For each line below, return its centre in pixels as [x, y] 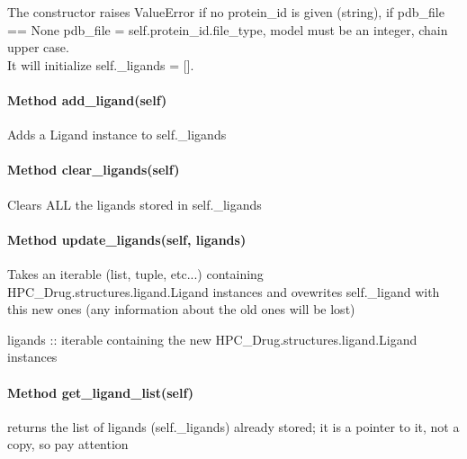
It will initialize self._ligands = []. [101, 64]
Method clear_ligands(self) [94, 170]
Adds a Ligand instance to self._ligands [117, 135]
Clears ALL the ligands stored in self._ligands [135, 204]
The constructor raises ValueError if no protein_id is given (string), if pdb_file [226, 12]
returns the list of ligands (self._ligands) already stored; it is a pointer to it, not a [233, 426]
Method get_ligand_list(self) [101, 392]
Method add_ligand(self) [87, 99]
